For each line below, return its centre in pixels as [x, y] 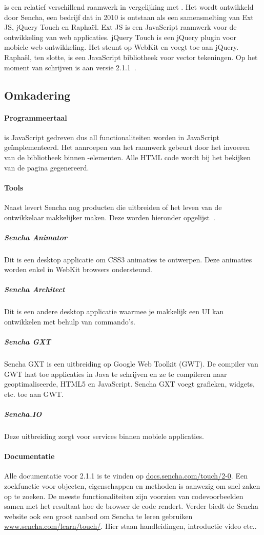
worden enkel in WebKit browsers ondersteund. [78, 269]
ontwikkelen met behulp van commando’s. [70, 321]
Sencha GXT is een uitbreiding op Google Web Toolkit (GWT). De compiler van [131, 364]
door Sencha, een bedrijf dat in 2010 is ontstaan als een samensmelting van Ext [129, 17]
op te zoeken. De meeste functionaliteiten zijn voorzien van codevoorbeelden [124, 496]
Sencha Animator [36, 237]
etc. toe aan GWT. [34, 394]
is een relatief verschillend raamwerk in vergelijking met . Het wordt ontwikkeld [129, 7]
